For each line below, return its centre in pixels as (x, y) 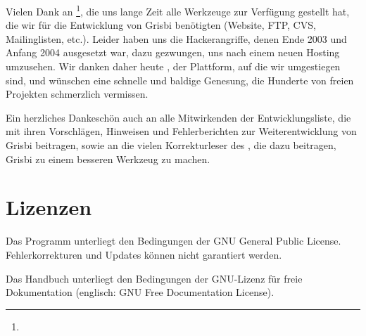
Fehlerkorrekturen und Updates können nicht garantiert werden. (144, 254)
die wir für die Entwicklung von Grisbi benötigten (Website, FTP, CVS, (161, 25)
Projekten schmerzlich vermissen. (77, 94)
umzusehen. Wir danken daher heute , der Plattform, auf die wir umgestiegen (173, 66)
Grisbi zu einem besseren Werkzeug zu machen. (108, 159)
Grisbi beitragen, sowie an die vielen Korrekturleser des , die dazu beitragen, (171, 145)
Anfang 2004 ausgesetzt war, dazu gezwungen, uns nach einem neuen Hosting (173, 52)
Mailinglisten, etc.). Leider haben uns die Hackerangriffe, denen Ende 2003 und (176, 38)
